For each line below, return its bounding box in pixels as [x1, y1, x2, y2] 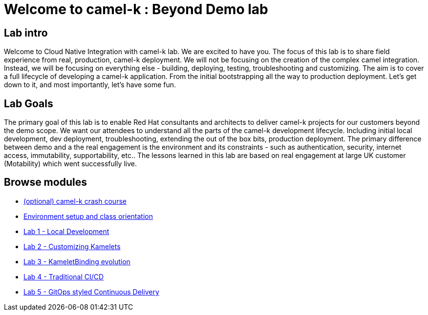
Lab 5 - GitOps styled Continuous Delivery [23, 287, 159, 296]
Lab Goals [4, 97, 53, 110]
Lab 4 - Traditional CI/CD [23, 272, 104, 281]
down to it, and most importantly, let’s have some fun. [4, 80, 176, 89]
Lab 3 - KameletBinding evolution [23, 257, 130, 266]
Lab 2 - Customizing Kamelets [23, 242, 121, 251]
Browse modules [4, 176, 87, 189]
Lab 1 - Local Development [23, 227, 109, 236]
